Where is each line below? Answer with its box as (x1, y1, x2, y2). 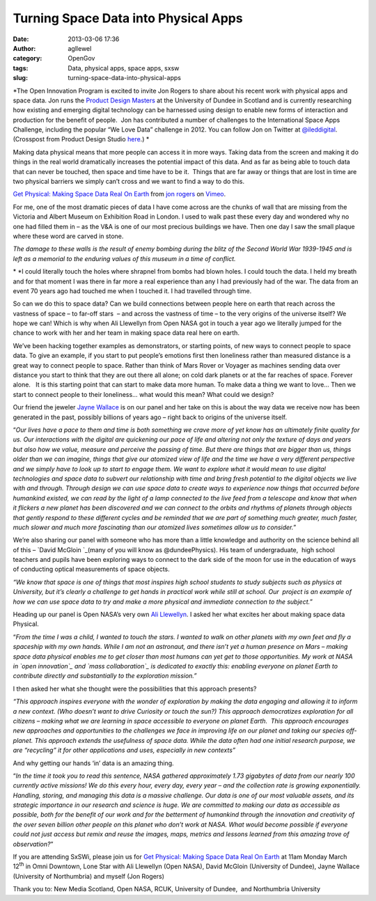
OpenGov (68, 54, 95, 63)
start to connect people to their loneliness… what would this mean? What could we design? (13, 390, 274, 398)
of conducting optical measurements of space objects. (13, 565, 170, 574)
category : (13, 54, 42, 63)
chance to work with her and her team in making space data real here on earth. (13, 329, 240, 337)
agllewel (68, 44, 92, 52)
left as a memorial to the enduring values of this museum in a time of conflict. (13, 254, 236, 263)
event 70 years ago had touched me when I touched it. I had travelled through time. (13, 286, 252, 295)
